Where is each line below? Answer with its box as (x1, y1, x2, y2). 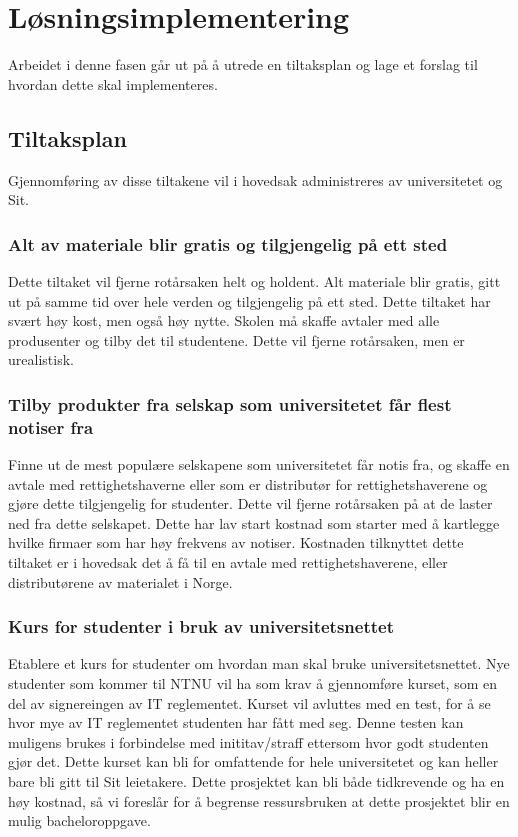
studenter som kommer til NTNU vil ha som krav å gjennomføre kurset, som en (8, 673, 497, 693)
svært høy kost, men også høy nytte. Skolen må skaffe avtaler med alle (8, 310, 440, 331)
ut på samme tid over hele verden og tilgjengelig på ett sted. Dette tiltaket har (8, 290, 491, 311)
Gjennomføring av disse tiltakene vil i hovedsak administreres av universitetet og (8, 169, 503, 190)
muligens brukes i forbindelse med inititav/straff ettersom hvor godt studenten (8, 731, 489, 752)
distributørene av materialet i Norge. (8, 571, 233, 592)
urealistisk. (8, 349, 74, 370)
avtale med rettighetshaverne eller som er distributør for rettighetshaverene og (8, 473, 488, 494)
